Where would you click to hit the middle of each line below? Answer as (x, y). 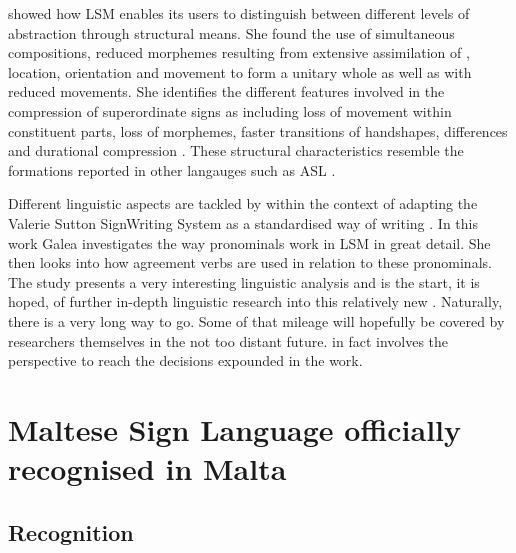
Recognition (71, 531)
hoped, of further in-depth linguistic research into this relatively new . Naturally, (255, 301)
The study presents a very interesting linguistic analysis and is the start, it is (244, 281)
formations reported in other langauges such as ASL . (172, 169)
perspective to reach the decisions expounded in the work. (185, 360)
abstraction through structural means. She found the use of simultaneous (231, 32)
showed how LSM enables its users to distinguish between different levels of (239, 13)
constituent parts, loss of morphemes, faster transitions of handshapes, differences (258, 130)
